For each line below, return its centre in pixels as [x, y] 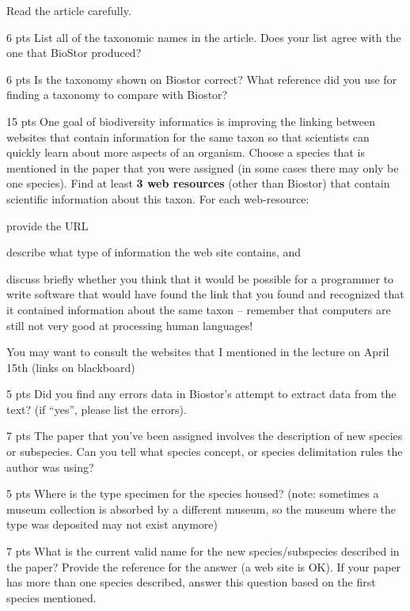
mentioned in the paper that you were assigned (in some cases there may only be [203, 167]
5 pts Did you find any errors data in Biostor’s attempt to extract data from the [201, 394]
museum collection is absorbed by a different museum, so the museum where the [201, 509]
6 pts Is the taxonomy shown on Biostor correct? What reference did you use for [202, 79]
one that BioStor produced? [74, 53]
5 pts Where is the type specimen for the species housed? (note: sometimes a [193, 493]
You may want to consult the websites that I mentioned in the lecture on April [198, 352]
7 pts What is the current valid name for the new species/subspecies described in [203, 551]
